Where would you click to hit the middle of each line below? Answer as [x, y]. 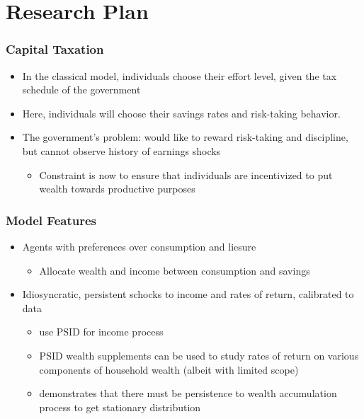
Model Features [51, 220]
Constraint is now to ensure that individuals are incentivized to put [186, 174]
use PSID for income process [101, 332]
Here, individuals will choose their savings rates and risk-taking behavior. [181, 113]
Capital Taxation [55, 49]
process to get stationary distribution [120, 407]
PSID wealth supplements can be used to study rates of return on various [199, 355]
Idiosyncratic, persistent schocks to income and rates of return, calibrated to [188, 294]
